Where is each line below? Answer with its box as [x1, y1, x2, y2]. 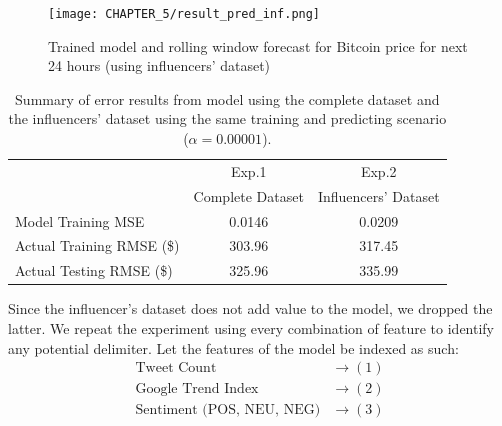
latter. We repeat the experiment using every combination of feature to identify [8, 317, 495, 338]
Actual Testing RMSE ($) [15, 260, 173, 281]
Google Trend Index [135, 382, 259, 397]
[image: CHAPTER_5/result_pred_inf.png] [48, 7, 321, 21]
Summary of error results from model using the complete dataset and [15, 88, 440, 109]
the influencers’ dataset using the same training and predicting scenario [8, 108, 447, 129]
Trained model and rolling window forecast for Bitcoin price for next [48, 35, 468, 56]
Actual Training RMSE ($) [15, 235, 180, 256]
